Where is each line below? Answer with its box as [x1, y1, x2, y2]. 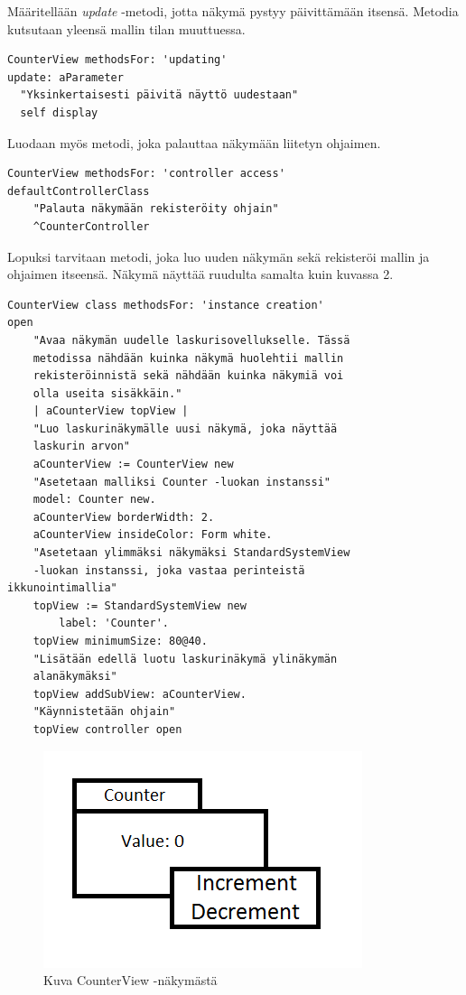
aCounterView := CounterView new [33, 458, 234, 471]
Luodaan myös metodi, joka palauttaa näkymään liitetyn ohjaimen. [7, 133, 381, 152]
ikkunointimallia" [7, 581, 117, 595]
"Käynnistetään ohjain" [33, 705, 176, 719]
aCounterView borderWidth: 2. [33, 510, 215, 524]
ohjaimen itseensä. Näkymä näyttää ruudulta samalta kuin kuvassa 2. [7, 265, 394, 284]
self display [20, 106, 98, 119]
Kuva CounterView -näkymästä [43, 971, 218, 990]
